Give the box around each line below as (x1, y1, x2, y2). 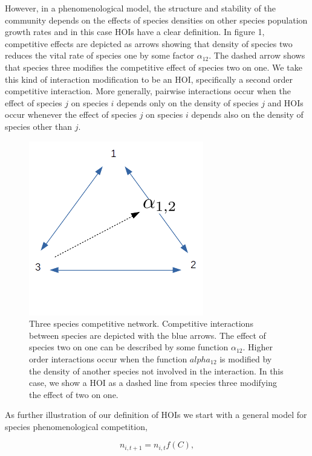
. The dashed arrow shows (209, 49, 305, 62)
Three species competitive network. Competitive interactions (29, 317, 253, 330)
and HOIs (267, 96, 304, 109)
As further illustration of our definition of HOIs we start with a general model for (5, 408, 307, 421)
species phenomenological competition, (5, 420, 148, 432)
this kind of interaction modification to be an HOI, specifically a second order (5, 72, 293, 85)
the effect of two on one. (29, 388, 119, 400)
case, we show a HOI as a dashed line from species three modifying (29, 376, 277, 389)
